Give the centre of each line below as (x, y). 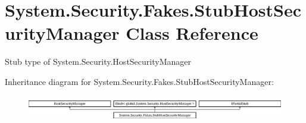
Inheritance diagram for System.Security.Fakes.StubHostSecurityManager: (139, 81)
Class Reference (192, 33)
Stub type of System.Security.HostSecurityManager (98, 61)
